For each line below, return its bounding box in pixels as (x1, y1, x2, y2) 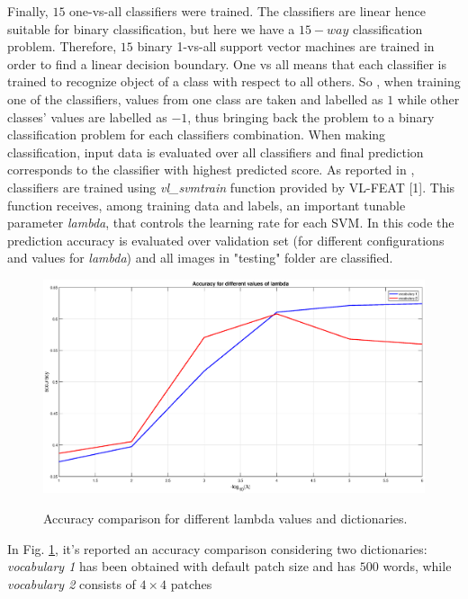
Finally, (7, 2, 49, 20)
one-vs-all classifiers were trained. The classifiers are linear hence (69, 2, 426, 20)
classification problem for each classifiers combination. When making (7, 125, 386, 144)
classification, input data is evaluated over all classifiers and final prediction (7, 142, 424, 161)
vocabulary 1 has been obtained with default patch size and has (7, 557, 356, 576)
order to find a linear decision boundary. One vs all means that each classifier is (7, 54, 446, 73)
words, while (382, 557, 452, 576)
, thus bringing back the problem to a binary (187, 107, 435, 126)
